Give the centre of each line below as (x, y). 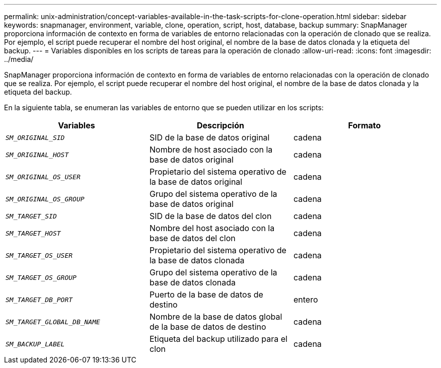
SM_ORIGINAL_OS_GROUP (45, 199)
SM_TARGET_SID (31, 216)
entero (306, 300)
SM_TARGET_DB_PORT (39, 300)
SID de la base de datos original (209, 137)
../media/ (19, 59)
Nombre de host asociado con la (211, 150)
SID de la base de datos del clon (210, 216)
